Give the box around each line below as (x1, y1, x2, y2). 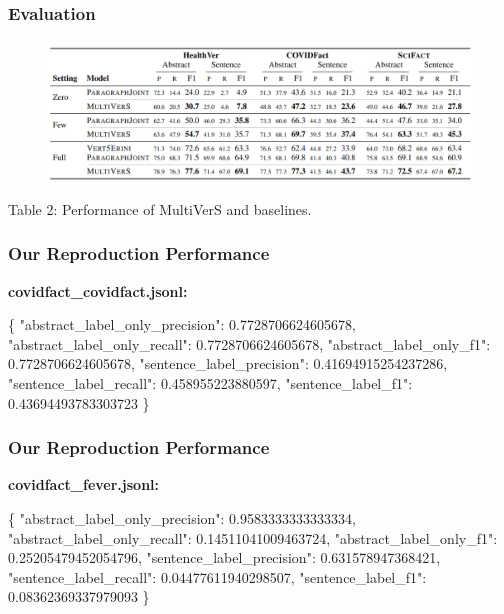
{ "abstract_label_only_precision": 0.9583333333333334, (8, 507, 356, 528)
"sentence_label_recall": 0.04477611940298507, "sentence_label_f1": (8, 566, 427, 587)
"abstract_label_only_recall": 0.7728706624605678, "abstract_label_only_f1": (8, 333, 491, 354)
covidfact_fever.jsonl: (8, 474, 160, 495)
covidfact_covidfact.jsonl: (8, 280, 188, 301)
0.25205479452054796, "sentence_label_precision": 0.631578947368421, (8, 547, 441, 568)
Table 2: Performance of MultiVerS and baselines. (8, 198, 312, 219)
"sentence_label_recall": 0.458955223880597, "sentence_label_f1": (8, 372, 413, 393)
